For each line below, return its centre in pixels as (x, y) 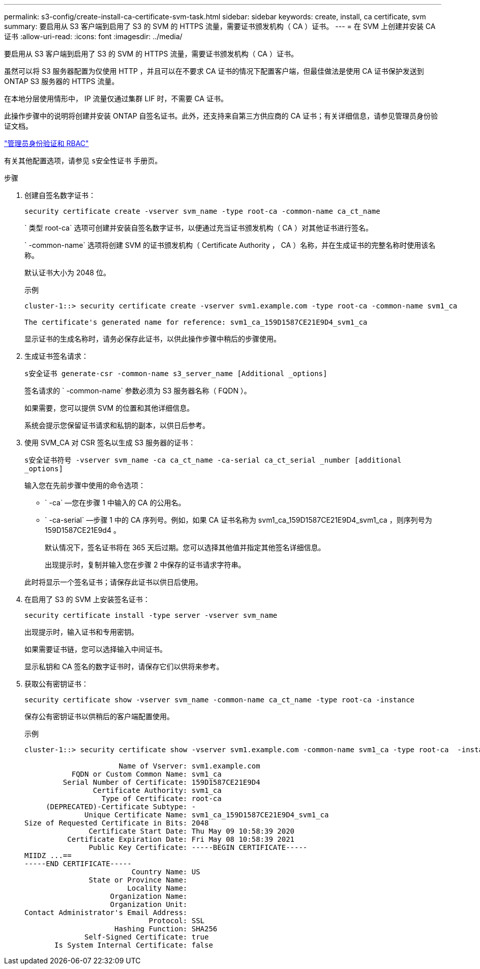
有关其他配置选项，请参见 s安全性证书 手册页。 (83, 161)
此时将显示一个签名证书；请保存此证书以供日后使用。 (113, 582)
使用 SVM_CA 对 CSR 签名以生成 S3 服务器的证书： (110, 443)
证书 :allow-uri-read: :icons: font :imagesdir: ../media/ (93, 36)
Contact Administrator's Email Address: (106, 913)
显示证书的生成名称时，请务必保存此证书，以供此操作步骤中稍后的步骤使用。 (153, 339)
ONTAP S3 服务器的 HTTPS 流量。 (62, 81)
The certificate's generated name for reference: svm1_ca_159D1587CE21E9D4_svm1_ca (196, 322)
